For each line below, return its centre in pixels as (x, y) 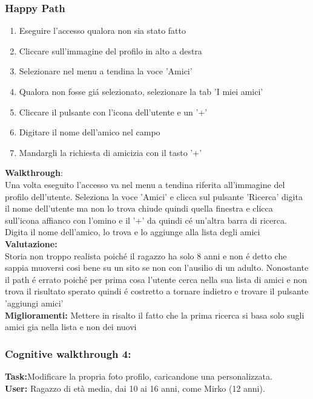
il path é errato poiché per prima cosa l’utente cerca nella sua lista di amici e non (156, 279)
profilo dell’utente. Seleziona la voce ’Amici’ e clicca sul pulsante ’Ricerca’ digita (154, 196)
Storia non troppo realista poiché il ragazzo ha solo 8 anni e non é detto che (146, 255)
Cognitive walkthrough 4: (68, 353)
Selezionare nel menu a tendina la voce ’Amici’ (106, 71)
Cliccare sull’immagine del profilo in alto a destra (110, 50)
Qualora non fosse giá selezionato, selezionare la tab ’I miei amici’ (141, 91)
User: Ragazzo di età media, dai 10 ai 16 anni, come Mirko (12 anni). (135, 388)
